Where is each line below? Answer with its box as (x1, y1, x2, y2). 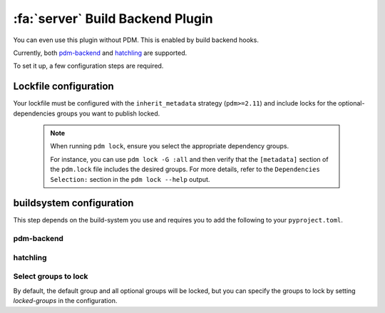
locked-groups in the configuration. (13, 297, 118, 305)
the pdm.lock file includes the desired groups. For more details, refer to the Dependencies (50, 165, 320, 174)
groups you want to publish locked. (56, 109, 160, 118)
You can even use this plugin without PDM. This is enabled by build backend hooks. (13, 36, 260, 44)
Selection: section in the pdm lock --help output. (50, 175, 210, 183)
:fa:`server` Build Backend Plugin (13, 11, 213, 26)
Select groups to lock (13, 272, 88, 282)
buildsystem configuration (13, 197, 134, 210)
